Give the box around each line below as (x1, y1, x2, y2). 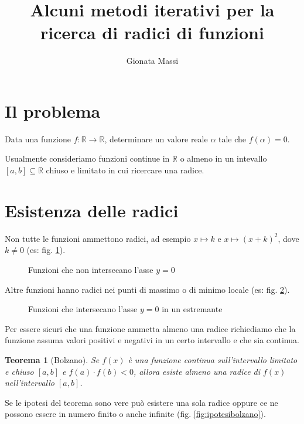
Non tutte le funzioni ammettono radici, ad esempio (5, 232, 191, 244)
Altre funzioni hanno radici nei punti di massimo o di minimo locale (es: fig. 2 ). (5, 283, 290, 295)
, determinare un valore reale (104, 132, 208, 145)
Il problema (5, 98, 101, 122)
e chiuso (5, 365, 34, 377)
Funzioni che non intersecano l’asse (28, 263, 153, 275)
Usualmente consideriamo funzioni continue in (5, 152, 170, 165)
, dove (278, 232, 299, 244)
